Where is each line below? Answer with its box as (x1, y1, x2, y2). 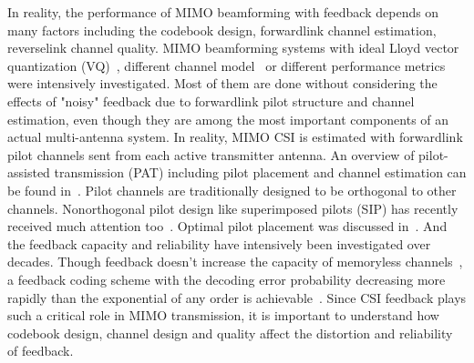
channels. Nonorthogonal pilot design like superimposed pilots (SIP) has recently (7, 198, 459, 217)
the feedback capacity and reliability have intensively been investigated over (7, 234, 431, 253)
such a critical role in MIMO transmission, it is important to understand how (7, 306, 439, 325)
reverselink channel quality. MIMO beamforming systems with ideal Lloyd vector (7, 38, 459, 57)
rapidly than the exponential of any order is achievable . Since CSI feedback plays (7, 287, 467, 307)
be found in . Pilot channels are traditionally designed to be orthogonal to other (7, 180, 457, 199)
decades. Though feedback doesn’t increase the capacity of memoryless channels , (7, 252, 463, 271)
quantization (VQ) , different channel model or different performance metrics (7, 55, 446, 75)
